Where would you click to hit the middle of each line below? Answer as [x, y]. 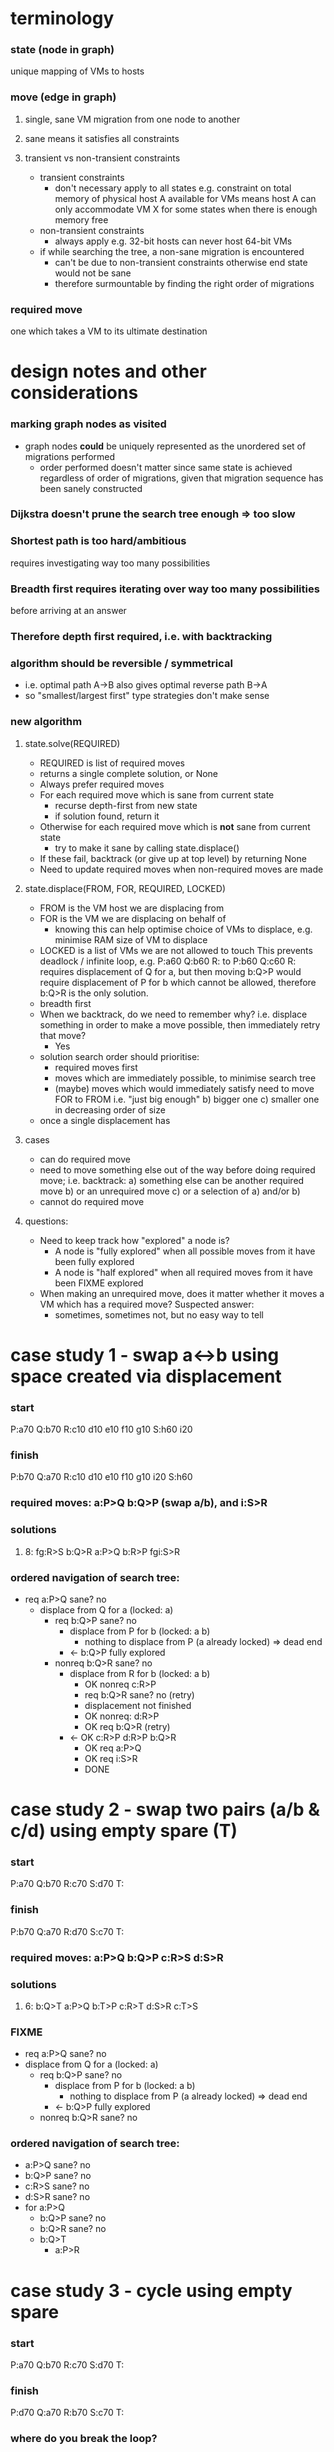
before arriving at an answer [68, 611]
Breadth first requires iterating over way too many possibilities [165, 589]
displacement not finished [138, 1705]
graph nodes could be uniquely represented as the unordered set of [165, 446]
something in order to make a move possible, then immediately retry [180, 1024]
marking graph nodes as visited [88, 424]
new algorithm [46, 722]
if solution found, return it [107, 816]
